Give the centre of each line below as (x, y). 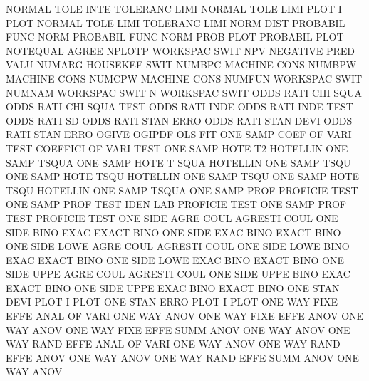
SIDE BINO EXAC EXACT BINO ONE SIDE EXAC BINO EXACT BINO (173, 232)
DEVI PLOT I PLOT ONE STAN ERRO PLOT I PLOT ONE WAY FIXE (172, 302)
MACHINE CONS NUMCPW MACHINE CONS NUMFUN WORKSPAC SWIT (184, 78)
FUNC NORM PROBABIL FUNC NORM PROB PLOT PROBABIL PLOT (175, 37)
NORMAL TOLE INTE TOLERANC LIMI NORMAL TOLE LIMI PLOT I (174, 9)
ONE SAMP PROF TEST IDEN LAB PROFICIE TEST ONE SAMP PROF (176, 204)
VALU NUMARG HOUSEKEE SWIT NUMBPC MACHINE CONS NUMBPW (181, 64)
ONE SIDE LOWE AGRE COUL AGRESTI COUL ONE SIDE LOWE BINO (178, 246)
